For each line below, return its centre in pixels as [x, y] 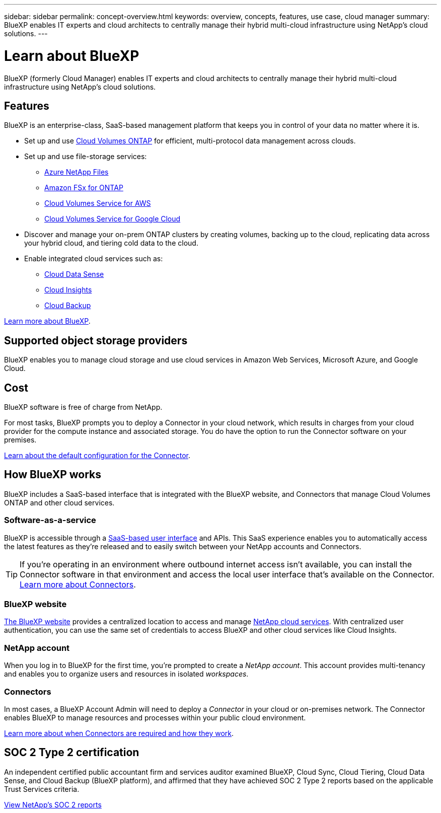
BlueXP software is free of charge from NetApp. [83, 407]
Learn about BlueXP [72, 56]
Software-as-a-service [50, 520]
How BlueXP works [53, 475]
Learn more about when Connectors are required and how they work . [119, 733]
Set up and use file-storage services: [86, 157]
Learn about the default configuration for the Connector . [97, 456]
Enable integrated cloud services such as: [94, 259]
